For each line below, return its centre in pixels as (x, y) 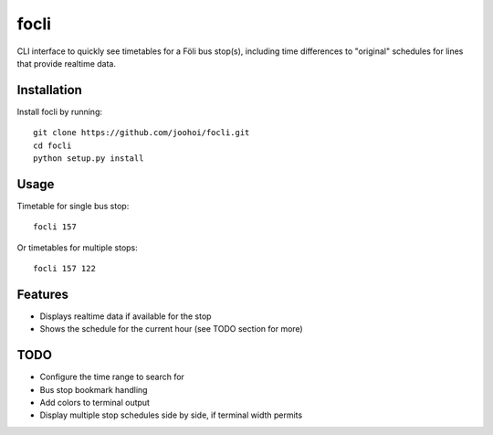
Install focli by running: (60, 111)
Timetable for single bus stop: (73, 206)
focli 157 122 (64, 269)
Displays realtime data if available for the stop (126, 316)
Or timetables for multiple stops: (78, 248)
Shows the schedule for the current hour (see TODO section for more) (171, 329)
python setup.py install (89, 159)
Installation (49, 90)
